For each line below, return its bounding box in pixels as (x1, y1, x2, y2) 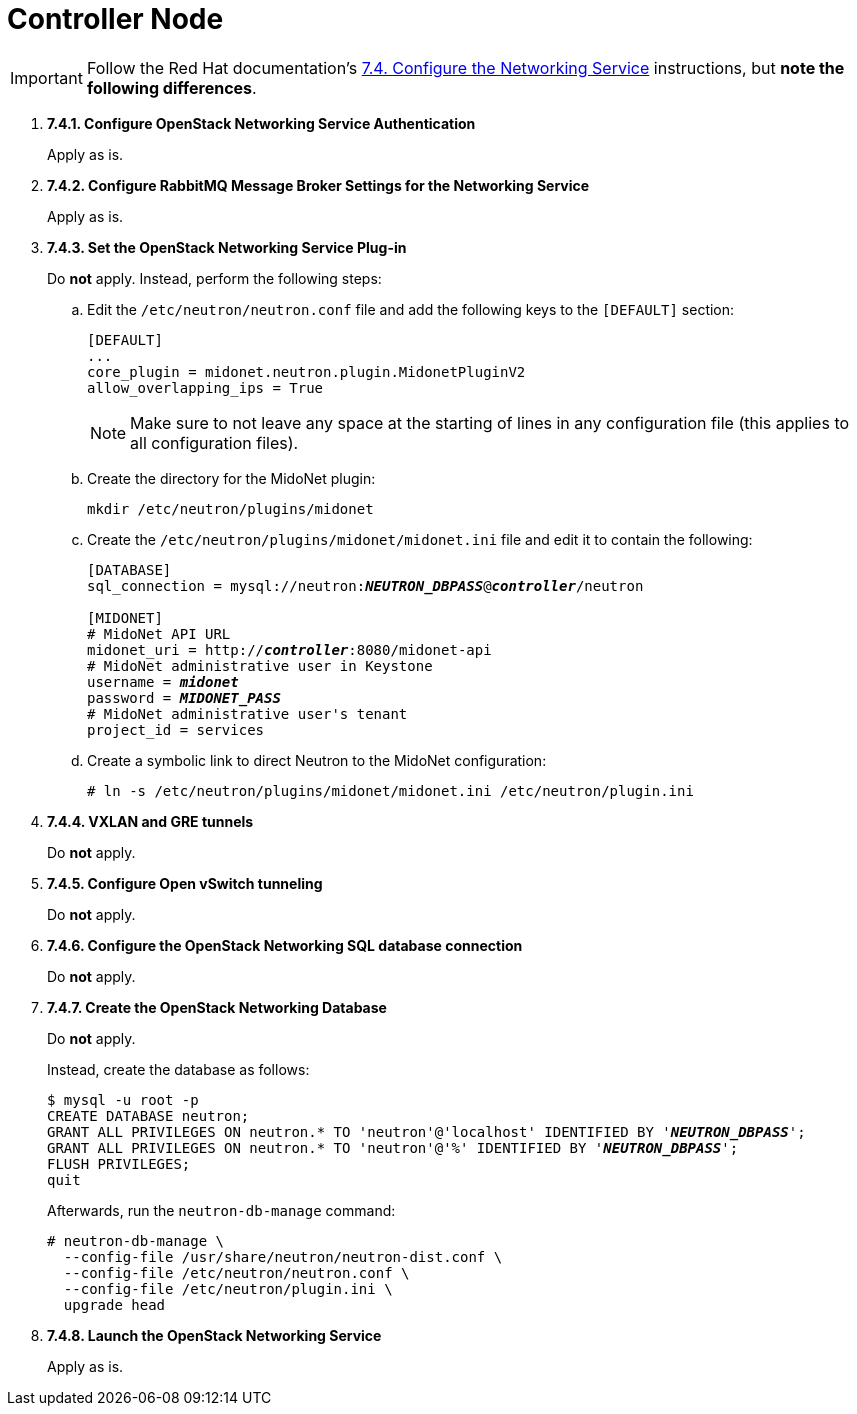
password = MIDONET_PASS (87, 689, 281, 706)
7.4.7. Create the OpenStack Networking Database (47, 998, 387, 1016)
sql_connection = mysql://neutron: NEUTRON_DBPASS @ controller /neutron (87, 577, 644, 594)
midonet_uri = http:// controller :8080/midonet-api (87, 641, 492, 658)
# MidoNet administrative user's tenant (87, 705, 408, 722)
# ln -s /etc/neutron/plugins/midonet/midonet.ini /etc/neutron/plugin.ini (87, 782, 694, 799)
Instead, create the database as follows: (47, 1060, 310, 1078)
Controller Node (7, 2, 224, 36)
